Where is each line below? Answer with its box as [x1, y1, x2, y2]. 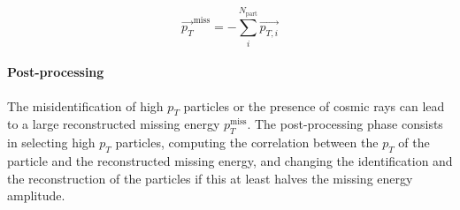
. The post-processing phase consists [247, 115, 443, 133]
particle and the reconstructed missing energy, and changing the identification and [7, 151, 453, 169]
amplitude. [7, 186, 65, 205]
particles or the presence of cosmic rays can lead [183, 96, 445, 115]
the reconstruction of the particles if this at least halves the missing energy [7, 169, 413, 187]
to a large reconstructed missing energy [7, 115, 220, 133]
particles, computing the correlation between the [115, 133, 379, 152]
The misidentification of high [7, 96, 164, 115]
